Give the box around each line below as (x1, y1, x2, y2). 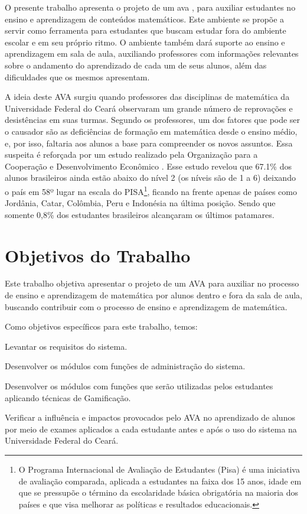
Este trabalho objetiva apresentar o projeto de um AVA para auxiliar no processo (5, 277, 299, 289)
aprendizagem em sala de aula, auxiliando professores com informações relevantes (5, 47, 299, 60)
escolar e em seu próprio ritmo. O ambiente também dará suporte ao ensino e (5, 35, 285, 48)
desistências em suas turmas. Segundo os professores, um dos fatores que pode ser (5, 113, 301, 126)
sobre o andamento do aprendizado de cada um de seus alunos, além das (5, 58, 267, 71)
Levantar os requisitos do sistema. (5, 340, 128, 352)
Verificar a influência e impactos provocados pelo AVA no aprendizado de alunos (5, 411, 295, 424)
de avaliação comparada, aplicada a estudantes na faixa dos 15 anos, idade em (18, 474, 302, 487)
